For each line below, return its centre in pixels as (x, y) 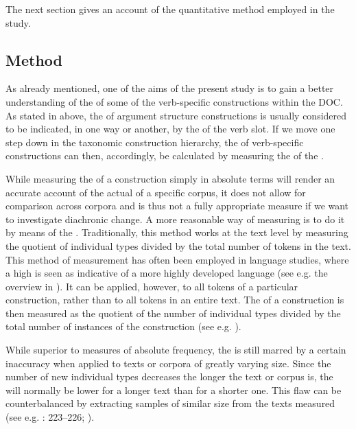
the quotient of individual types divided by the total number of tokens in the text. (178, 245)
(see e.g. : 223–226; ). (50, 417)
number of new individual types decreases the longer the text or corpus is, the (169, 376)
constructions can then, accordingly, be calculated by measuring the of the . (165, 155)
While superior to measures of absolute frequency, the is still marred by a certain (176, 350)
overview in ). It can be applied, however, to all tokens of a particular (152, 286)
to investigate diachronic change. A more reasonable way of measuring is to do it (175, 219)
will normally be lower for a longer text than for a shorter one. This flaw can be (174, 390)
